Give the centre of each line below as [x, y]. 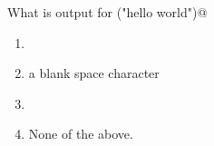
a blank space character [94, 73]
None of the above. [81, 134]
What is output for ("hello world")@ [107, 12]
